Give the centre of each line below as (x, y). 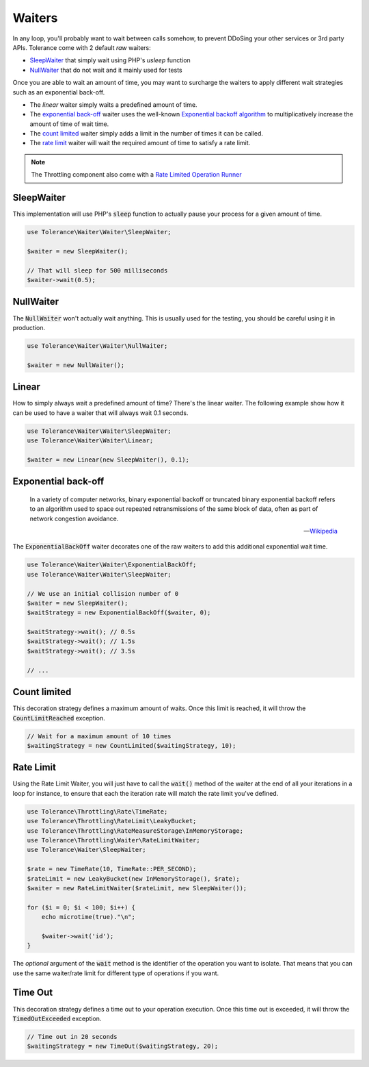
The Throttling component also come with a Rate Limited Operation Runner (136, 175)
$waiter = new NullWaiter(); (76, 365)
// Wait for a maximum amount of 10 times (99, 736)
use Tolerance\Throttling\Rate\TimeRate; (97, 811)
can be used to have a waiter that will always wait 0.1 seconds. (100, 413)
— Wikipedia (320, 531)
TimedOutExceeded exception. (57, 1018)
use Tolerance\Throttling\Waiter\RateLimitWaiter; (114, 840)
